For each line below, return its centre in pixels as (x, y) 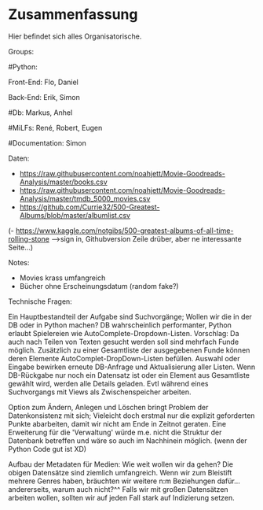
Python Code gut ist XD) (47, 449)
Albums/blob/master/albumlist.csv (75, 215)
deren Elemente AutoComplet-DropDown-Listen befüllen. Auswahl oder (124, 358)
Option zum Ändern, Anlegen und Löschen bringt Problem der (108, 407)
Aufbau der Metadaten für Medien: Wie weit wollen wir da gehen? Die (121, 464)
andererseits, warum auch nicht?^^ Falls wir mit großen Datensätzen (119, 489)
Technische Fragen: (40, 301)
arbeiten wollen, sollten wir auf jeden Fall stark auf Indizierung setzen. (121, 497)
